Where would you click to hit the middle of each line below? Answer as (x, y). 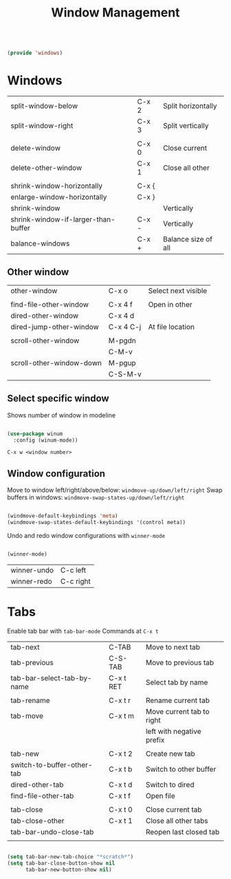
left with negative (173, 731)
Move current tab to (177, 711)
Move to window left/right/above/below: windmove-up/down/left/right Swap (115, 490)
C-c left (73, 570)
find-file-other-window (50, 304)
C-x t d (121, 784)
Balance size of (188, 239)
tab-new (25, 753)
